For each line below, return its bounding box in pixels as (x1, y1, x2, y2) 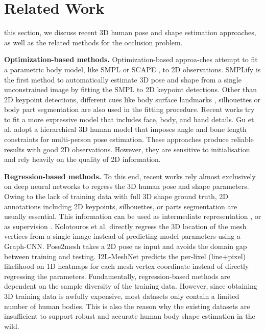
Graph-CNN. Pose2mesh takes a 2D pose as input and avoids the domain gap (4, 241, 247, 251)
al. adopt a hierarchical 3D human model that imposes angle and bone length (4, 124, 247, 134)
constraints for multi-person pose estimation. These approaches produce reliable (4, 134, 254, 145)
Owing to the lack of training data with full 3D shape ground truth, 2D (4, 191, 228, 202)
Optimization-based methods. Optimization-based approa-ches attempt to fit (4, 54, 258, 65)
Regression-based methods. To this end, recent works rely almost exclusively (4, 171, 256, 181)
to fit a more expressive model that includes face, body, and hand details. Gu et (4, 114, 254, 124)
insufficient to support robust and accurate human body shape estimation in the (4, 311, 255, 321)
